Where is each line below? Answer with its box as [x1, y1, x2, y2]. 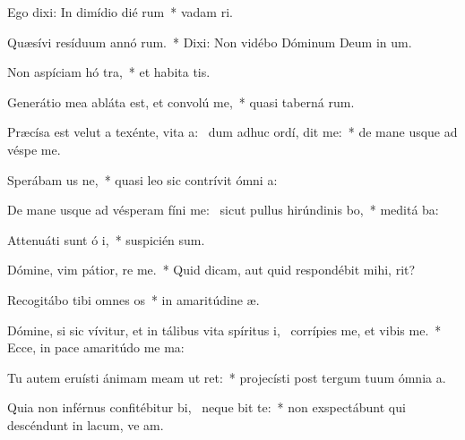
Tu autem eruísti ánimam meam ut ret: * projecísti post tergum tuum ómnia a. [7, 368, 446, 386]
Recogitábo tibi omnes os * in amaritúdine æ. [7, 290, 260, 309]
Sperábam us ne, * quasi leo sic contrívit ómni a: [7, 170, 278, 189]
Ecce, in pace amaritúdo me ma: [7, 338, 185, 357]
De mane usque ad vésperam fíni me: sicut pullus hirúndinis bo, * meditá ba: [7, 200, 439, 219]
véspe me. [7, 140, 61, 158]
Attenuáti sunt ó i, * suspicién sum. [7, 230, 205, 249]
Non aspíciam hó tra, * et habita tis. [7, 63, 211, 81]
